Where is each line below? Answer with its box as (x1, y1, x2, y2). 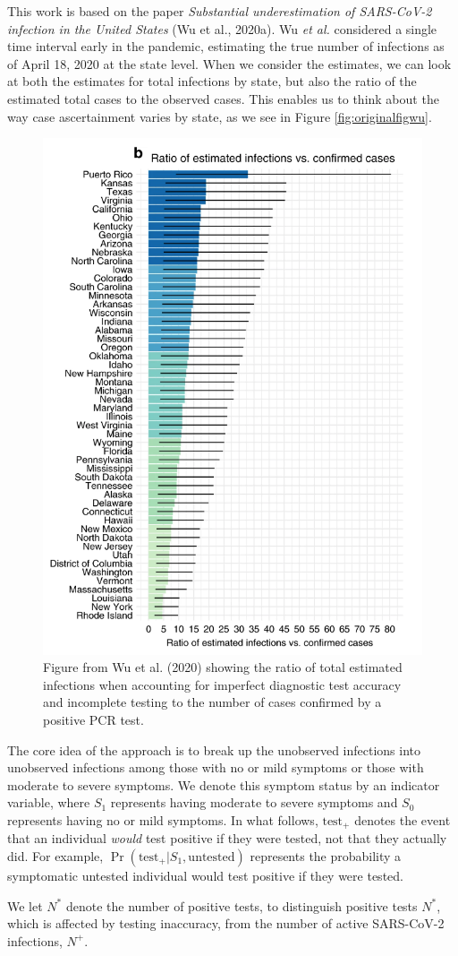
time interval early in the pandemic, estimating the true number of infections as (7, 37, 445, 56)
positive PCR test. (43, 710, 144, 728)
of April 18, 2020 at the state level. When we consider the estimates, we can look (7, 54, 452, 73)
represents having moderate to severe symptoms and (110, 793, 398, 812)
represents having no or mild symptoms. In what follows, (7, 810, 318, 829)
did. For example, (7, 846, 104, 865)
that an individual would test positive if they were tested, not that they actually (7, 829, 447, 848)
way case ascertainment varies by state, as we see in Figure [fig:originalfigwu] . (7, 107, 432, 125)
